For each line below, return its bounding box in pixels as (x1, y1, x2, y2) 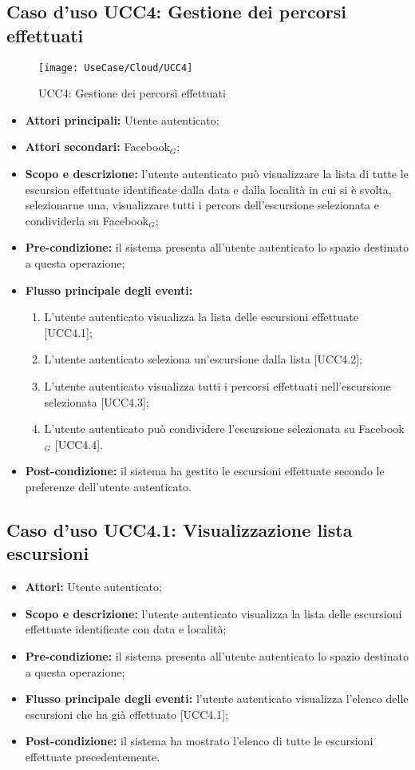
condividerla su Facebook (25, 212, 149, 228)
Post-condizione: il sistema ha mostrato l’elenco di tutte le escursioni (25, 732, 373, 749)
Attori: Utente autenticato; (25, 578, 162, 595)
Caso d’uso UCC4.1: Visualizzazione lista (6, 517, 353, 542)
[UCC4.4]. (54, 435, 104, 452)
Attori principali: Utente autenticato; (25, 111, 219, 128)
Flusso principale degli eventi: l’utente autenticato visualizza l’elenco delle (25, 690, 409, 707)
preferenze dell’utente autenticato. (25, 478, 192, 494)
